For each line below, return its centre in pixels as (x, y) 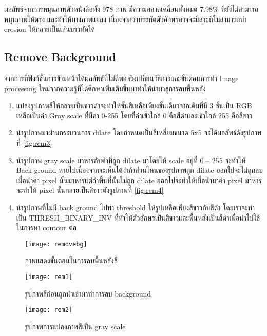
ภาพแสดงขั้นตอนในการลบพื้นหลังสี (71, 260)
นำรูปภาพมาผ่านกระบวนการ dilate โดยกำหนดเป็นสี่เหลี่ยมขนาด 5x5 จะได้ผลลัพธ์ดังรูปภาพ (139, 133)
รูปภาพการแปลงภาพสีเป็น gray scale (75, 326)
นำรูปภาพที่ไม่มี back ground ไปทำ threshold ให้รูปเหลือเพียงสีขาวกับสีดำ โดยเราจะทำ (136, 207)
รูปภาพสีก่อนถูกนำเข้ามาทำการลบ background (88, 293)
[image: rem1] (49, 277)
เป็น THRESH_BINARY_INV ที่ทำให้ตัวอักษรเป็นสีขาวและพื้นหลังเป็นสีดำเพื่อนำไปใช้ (138, 217)
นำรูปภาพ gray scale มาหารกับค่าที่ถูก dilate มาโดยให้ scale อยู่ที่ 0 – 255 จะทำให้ (131, 160)
